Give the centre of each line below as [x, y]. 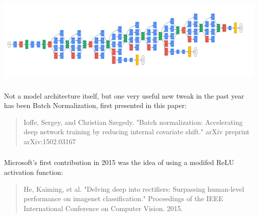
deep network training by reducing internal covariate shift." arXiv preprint [137, 132]
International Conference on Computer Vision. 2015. [103, 208]
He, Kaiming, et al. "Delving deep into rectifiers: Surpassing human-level [134, 189]
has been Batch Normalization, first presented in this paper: [95, 105]
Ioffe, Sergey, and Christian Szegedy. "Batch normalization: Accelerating [133, 122]
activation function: [34, 172]
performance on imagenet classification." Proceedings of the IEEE [123, 198]
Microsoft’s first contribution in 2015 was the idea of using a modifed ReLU [119, 162]
